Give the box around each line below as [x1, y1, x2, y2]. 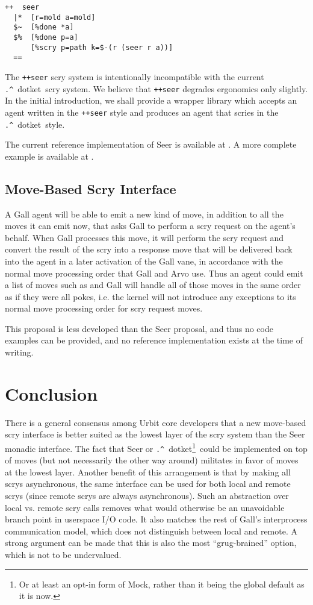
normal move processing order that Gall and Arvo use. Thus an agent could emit [5, 266, 303, 279]
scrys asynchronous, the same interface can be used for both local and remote [5, 477, 291, 490]
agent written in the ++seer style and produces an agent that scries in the [5, 105, 279, 118]
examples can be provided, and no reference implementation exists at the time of [5, 334, 303, 346]
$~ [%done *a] [13, 23, 74, 32]
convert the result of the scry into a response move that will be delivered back [5, 243, 293, 255]
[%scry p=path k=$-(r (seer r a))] [30, 43, 173, 52]
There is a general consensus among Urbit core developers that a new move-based [5, 416, 306, 428]
